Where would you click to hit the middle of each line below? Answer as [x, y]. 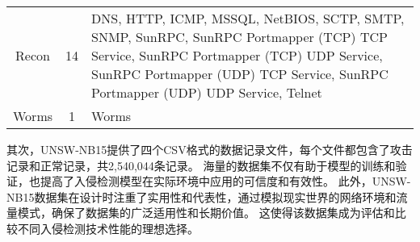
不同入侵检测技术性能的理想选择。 [108, 228]
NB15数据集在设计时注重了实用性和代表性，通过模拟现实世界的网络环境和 [202, 196]
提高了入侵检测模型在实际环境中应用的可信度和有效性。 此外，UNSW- [225, 181]
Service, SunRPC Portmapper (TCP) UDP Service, [237, 55]
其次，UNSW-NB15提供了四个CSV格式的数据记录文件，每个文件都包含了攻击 [210, 149]
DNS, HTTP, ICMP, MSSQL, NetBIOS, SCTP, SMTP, [248, 18]
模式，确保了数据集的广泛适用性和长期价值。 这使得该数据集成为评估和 [206, 213]
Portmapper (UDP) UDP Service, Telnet [207, 92]
